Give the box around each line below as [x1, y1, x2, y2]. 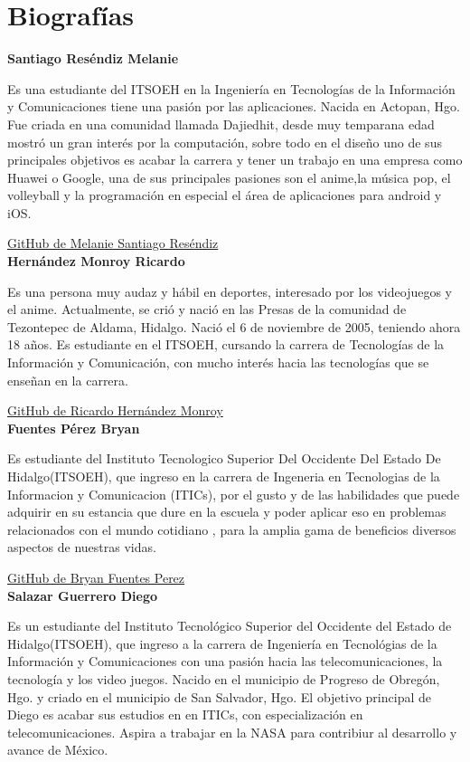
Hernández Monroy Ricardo [7, 252, 185, 271]
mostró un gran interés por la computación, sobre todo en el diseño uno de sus [7, 132, 442, 151]
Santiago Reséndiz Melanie [7, 49, 179, 68]
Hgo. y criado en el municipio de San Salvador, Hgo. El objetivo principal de [7, 687, 431, 706]
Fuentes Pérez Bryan [7, 418, 140, 437]
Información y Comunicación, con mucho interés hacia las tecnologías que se [7, 353, 429, 372]
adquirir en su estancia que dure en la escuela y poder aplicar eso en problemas [7, 502, 446, 521]
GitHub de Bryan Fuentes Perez [7, 567, 185, 586]
